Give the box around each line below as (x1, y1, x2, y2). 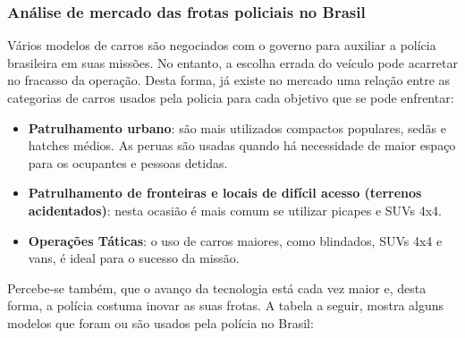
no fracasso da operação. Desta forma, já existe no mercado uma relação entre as (7, 71, 451, 89)
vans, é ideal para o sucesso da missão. (28, 249, 240, 267)
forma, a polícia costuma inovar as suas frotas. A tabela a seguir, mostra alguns (7, 296, 444, 315)
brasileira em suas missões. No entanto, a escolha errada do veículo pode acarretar (7, 53, 458, 72)
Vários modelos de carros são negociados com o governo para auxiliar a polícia (7, 36, 436, 55)
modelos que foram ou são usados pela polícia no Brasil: (7, 313, 314, 332)
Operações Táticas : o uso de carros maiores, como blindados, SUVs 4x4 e (28, 231, 443, 249)
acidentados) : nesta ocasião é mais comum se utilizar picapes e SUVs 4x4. (28, 200, 442, 219)
